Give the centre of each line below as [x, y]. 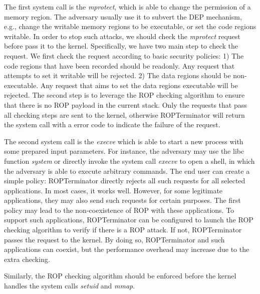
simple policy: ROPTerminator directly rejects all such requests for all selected [125, 181]
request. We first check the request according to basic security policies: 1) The [124, 55]
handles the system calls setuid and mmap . [70, 286]
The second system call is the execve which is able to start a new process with [124, 141]
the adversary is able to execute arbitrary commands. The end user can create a [127, 171]
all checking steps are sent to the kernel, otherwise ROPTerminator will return [124, 114]
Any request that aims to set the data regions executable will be [139, 85]
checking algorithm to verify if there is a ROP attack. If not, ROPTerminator [123, 230]
